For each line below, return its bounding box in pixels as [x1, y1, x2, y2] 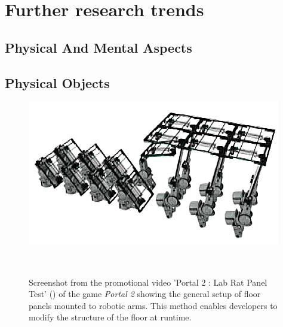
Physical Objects [5, 73, 110, 92]
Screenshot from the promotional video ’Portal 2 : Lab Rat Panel [29, 275, 267, 288]
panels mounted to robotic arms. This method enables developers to [29, 299, 278, 311]
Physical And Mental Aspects [5, 38, 192, 56]
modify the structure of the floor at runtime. [29, 311, 192, 323]
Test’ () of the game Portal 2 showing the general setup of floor [29, 287, 261, 300]
